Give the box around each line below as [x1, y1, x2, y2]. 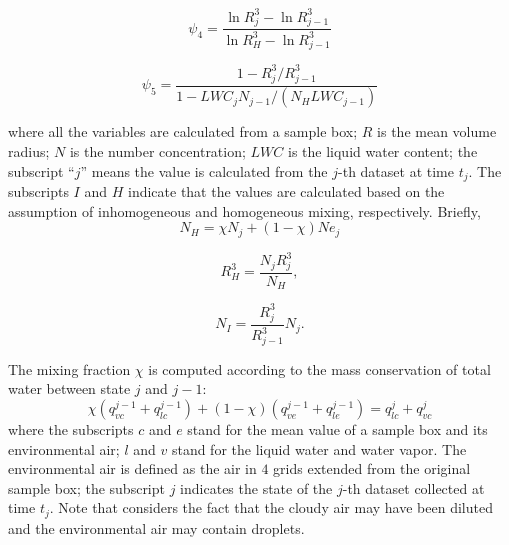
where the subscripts [8, 418, 134, 439]
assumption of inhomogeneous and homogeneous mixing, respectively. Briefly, [8, 200, 481, 221]
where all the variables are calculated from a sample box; [8, 121, 358, 142]
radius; [8, 141, 50, 162]
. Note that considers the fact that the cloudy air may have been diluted [49, 497, 493, 518]
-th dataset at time [338, 160, 454, 181]
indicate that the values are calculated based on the [127, 181, 445, 202]
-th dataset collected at [342, 477, 485, 498]
